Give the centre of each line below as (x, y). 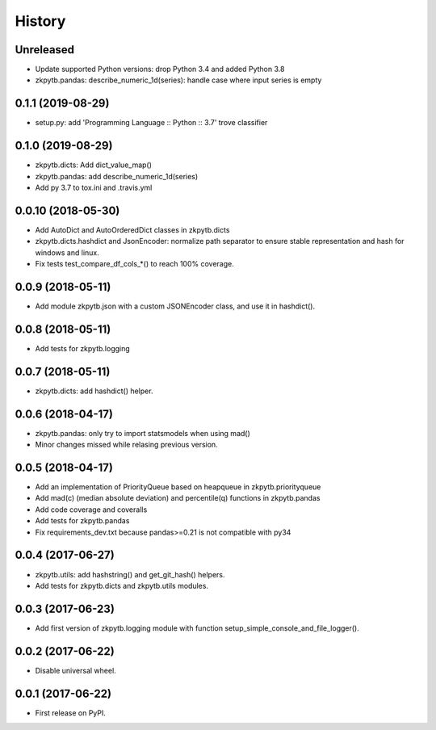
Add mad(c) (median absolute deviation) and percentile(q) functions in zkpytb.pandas (178, 498)
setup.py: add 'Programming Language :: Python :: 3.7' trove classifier (151, 123)
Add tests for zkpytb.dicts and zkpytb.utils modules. (122, 585)
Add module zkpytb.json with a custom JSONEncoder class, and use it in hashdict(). (175, 306)
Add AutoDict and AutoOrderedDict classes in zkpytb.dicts (132, 229)
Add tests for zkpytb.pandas (82, 521)
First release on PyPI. (71, 713)
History (40, 21)
